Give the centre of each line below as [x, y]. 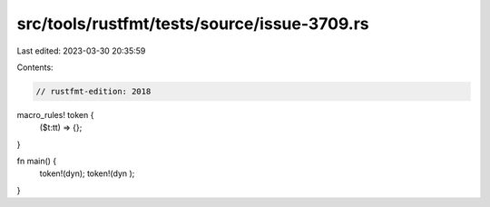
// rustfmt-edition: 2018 [93, 91]
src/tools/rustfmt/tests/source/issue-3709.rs [193, 24]
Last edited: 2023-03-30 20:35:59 [81, 51]
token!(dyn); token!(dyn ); [87, 173]
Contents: [35, 67]
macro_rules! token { [55, 114]
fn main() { [37, 161]
